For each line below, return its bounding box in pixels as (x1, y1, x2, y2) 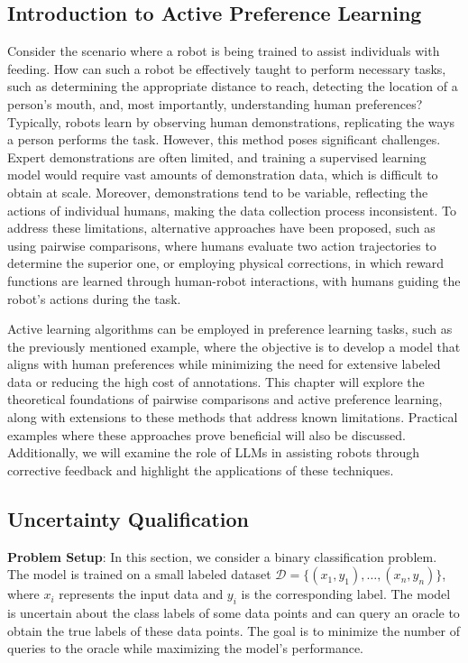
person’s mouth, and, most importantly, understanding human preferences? (7, 94, 423, 113)
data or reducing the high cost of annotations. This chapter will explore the (7, 372, 425, 391)
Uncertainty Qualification (7, 504, 250, 532)
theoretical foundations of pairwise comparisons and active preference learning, (7, 390, 443, 409)
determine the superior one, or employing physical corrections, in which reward (7, 253, 444, 272)
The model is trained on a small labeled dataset (7, 565, 271, 584)
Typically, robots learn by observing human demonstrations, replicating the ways (7, 112, 455, 131)
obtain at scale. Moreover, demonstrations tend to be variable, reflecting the (7, 182, 428, 201)
